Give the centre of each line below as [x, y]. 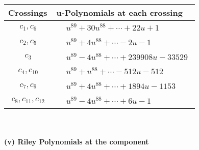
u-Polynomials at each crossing [119, 12]
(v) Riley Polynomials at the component [77, 142]
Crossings [28, 12]
